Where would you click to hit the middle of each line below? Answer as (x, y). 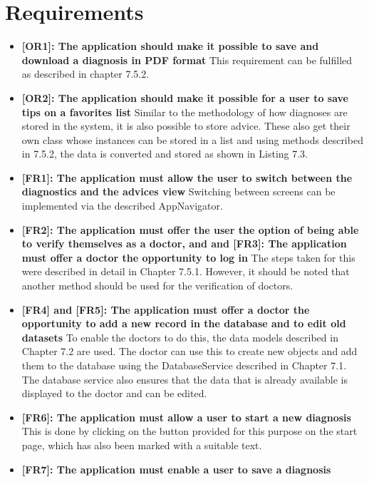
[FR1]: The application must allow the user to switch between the (187, 177)
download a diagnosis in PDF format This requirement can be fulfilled (187, 60)
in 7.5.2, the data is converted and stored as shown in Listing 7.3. (165, 154)
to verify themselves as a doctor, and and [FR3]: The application (184, 243)
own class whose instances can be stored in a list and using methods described (192, 139)
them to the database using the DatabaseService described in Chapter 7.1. (184, 365)
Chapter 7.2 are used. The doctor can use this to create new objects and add (189, 351)
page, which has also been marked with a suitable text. (142, 445)
